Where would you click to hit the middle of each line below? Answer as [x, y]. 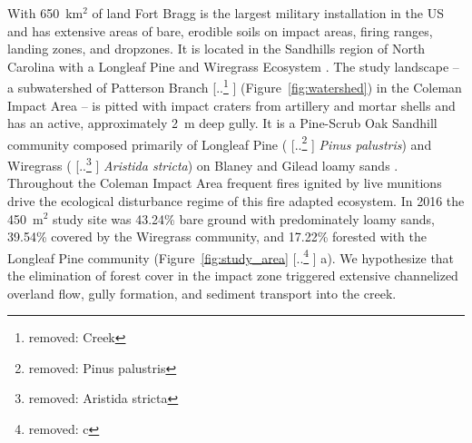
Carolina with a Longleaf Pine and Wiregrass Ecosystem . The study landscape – [233, 66]
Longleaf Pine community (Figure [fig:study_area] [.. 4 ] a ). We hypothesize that [231, 256]
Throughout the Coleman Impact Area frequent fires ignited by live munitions [225, 183]
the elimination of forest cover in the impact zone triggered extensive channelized [233, 275]
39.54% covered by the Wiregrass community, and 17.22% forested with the [217, 236]
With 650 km [45, 13]
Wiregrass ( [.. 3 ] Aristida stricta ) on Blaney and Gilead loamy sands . [203, 164]
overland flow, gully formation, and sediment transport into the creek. [202, 293]
